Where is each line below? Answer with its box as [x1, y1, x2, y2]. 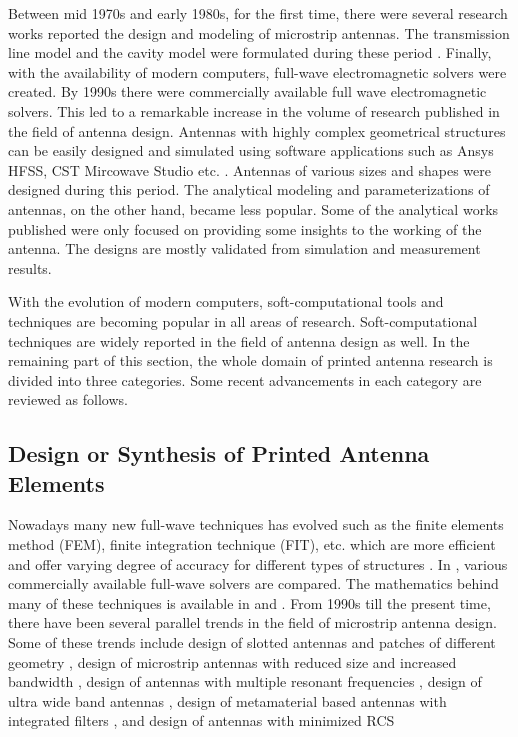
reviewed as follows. [8, 389, 128, 410]
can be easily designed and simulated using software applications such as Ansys [8, 140, 494, 161]
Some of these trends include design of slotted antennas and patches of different [8, 632, 496, 653]
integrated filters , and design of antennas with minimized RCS [8, 710, 395, 731]
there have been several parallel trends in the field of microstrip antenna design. [8, 612, 497, 633]
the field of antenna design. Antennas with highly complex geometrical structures [8, 120, 506, 141]
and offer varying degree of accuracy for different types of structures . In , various [8, 553, 508, 574]
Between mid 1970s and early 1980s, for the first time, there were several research [8, 3, 508, 23]
